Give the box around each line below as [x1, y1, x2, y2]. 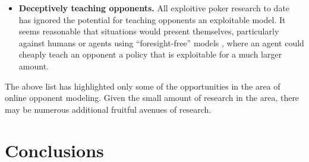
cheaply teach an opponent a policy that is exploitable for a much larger [18, 48, 282, 61]
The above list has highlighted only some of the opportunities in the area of [5, 80, 280, 92]
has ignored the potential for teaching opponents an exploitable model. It [18, 13, 286, 26]
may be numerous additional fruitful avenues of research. [5, 103, 212, 115]
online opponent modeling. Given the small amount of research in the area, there [5, 91, 299, 104]
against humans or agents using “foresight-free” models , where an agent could [18, 36, 304, 49]
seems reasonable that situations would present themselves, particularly [18, 25, 279, 37]
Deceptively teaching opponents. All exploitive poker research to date [18, 2, 290, 14]
